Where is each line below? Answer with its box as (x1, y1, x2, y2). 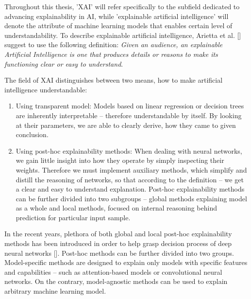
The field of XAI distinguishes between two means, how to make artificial (4, 75, 223, 85)
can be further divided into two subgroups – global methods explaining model (16, 193, 247, 203)
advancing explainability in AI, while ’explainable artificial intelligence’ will (4, 11, 229, 21)
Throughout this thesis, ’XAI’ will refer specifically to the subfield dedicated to (4, 1, 240, 11)
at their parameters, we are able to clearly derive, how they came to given (16, 120, 236, 130)
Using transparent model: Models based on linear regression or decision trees (16, 101, 244, 111)
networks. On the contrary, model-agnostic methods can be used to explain (4, 276, 228, 286)
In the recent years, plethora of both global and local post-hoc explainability (4, 229, 232, 239)
